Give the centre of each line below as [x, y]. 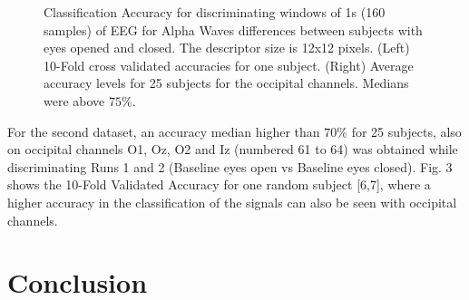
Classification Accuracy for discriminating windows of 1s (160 [215, 12]
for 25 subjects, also [406, 131]
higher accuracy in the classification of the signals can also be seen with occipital [232, 202]
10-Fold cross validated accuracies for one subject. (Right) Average [229, 65]
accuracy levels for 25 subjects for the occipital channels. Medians [226, 83]
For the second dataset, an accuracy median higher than [164, 131]
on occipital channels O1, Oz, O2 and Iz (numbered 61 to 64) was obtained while [233, 149]
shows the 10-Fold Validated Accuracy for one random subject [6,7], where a [219, 184]
